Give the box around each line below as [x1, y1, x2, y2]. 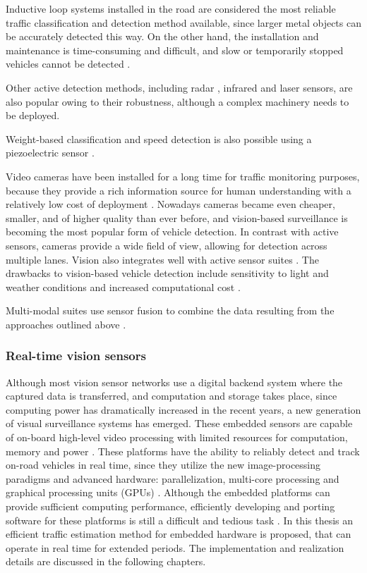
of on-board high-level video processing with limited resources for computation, [6, 430, 348, 445]
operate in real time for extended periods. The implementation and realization [6, 540, 344, 555]
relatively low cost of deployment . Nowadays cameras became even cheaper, [6, 197, 335, 211]
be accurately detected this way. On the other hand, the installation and [6, 29, 319, 44]
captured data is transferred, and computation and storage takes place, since [6, 388, 337, 403]
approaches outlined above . [6, 316, 126, 331]
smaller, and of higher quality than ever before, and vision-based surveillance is [6, 210, 348, 225]
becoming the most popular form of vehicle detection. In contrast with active [6, 224, 339, 239]
